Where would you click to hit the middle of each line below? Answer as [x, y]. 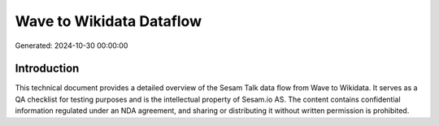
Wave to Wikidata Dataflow [109, 21]
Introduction [47, 69]
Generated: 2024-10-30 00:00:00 [72, 46]
